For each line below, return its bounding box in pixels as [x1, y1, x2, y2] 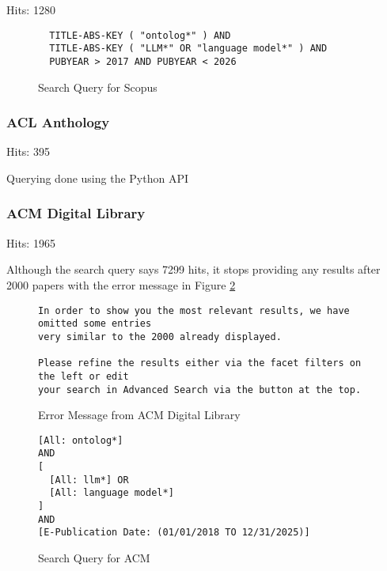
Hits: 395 [6, 143, 50, 160]
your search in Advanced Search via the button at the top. [38, 384, 362, 395]
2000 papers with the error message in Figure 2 [6, 276, 236, 293]
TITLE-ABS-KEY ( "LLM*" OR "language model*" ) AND [49, 43, 328, 55]
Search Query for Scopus [38, 78, 157, 95]
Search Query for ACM [38, 550, 150, 565]
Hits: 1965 [6, 234, 55, 251]
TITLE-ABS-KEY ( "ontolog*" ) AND [49, 29, 231, 41]
